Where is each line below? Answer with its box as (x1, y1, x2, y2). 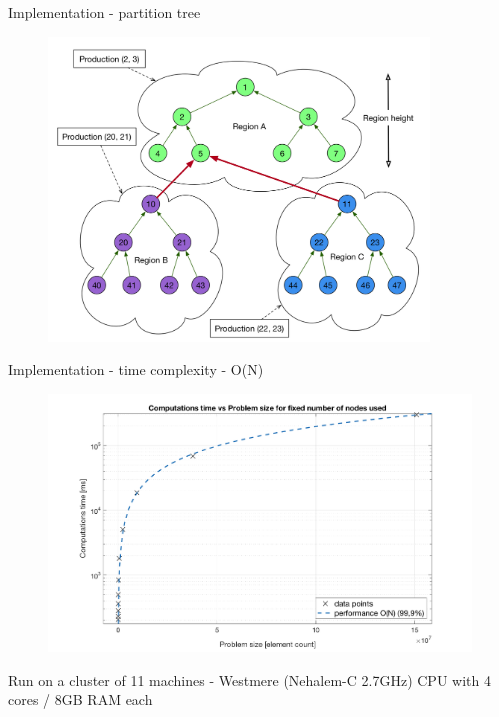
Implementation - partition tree (8, 2, 201, 22)
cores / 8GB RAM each (8, 689, 153, 710)
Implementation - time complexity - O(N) (8, 359, 264, 380)
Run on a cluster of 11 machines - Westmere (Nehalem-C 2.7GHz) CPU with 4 (8, 669, 491, 690)
